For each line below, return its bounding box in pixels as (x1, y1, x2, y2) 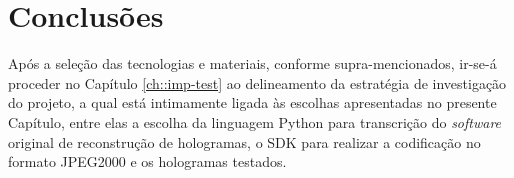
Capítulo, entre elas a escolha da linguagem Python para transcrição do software (8, 111, 502, 132)
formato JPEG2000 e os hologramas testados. (8, 151, 287, 172)
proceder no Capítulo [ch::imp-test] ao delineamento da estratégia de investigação (8, 72, 507, 93)
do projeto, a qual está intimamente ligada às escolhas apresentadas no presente (8, 92, 497, 113)
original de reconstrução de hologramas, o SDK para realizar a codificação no (8, 131, 481, 152)
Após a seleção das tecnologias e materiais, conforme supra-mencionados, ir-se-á (8, 53, 497, 74)
